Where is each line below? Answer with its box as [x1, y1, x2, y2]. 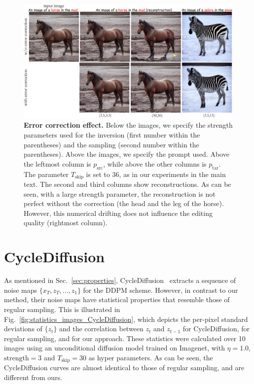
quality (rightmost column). [24, 217, 108, 228]
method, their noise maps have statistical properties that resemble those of [4, 294, 230, 305]
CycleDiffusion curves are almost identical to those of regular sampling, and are [4, 362, 245, 373]
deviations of [4, 323, 42, 334]
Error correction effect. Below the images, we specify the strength [24, 120, 233, 130]
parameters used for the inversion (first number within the [24, 130, 200, 140]
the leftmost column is [24, 158, 91, 169]
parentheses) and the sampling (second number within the [24, 139, 199, 149]
